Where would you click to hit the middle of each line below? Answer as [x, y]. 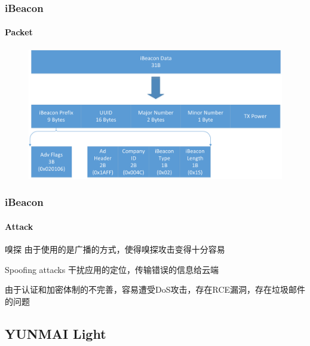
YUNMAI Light [56, 333]
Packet [19, 32]
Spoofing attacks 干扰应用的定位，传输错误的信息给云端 [112, 269]
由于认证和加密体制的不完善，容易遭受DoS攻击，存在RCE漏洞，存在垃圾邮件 [155, 289]
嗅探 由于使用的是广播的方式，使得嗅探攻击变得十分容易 [115, 249]
